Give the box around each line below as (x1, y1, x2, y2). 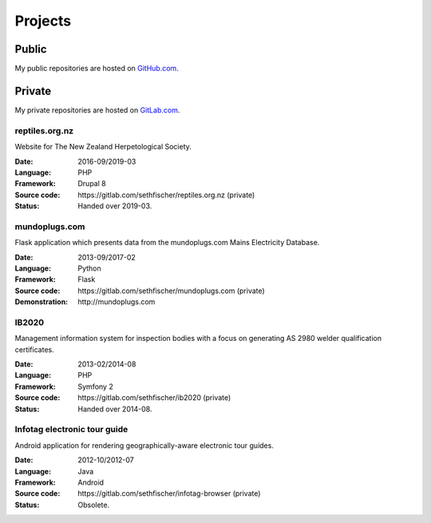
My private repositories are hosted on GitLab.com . (14, 105, 180, 115)
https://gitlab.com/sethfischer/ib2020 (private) (77, 393, 231, 402)
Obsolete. (77, 500, 110, 509)
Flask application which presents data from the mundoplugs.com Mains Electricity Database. (14, 238, 320, 248)
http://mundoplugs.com (77, 297, 156, 307)
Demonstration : (14, 297, 69, 307)
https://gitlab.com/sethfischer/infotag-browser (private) (77, 489, 261, 498)
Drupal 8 (77, 179, 107, 188)
